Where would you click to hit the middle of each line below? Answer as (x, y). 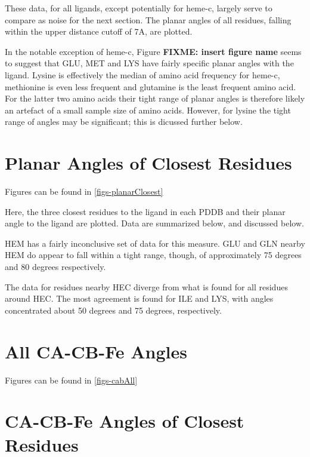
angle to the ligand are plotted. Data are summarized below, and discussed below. (154, 223)
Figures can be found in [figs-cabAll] (71, 380)
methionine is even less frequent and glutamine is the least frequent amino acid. (151, 86)
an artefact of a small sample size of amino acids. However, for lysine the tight (148, 110)
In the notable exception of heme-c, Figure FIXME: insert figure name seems (153, 51)
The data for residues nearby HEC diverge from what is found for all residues (146, 286)
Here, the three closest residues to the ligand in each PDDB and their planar (145, 211)
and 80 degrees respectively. (55, 267)
